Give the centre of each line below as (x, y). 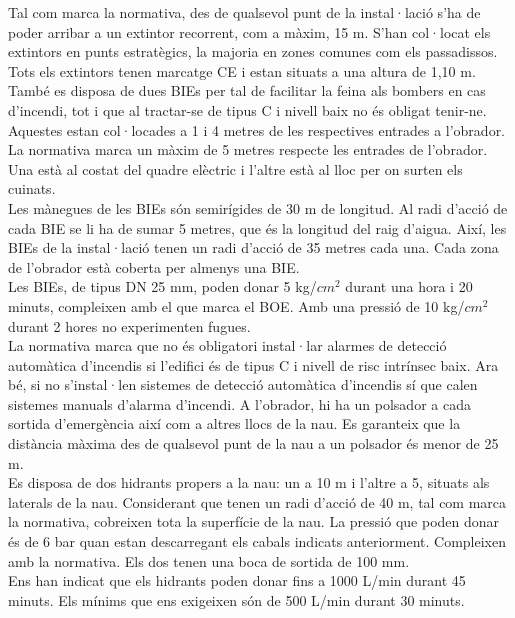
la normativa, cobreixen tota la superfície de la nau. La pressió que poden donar (254, 521)
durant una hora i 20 (409, 286)
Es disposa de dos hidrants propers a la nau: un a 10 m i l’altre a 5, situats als (249, 482)
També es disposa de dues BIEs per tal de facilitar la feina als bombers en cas (247, 90)
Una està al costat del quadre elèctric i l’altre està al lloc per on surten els (235, 168)
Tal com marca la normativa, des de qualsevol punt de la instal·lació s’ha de (244, 12)
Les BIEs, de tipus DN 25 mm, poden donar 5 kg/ (162, 286)
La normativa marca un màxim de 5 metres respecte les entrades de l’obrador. (248, 149)
